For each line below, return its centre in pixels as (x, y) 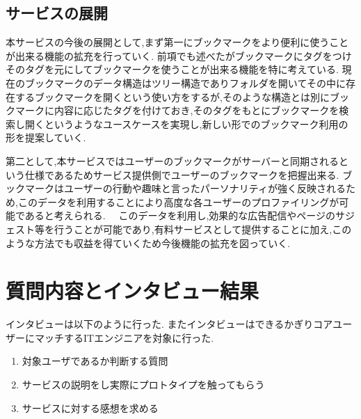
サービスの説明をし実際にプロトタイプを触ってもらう (143, 385)
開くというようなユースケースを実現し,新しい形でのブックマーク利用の (186, 124)
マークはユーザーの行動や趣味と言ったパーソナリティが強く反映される (185, 188)
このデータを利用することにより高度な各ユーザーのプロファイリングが (178, 201)
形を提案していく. (46, 137)
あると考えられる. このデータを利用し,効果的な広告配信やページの (180, 215)
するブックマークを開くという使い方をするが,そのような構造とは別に (172, 96)
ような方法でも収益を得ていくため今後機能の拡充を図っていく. (148, 243)
